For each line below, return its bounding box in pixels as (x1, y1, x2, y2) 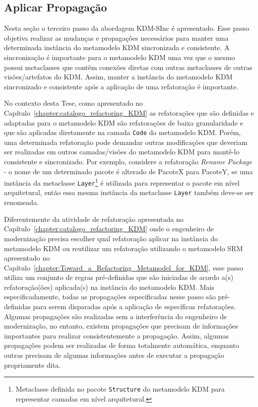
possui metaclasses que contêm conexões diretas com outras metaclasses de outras (4, 62, 253, 72)
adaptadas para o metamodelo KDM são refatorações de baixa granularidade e (4, 117, 243, 128)
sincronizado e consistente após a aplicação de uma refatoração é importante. (4, 81, 239, 91)
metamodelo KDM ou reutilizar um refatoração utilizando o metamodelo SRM (4, 243, 243, 253)
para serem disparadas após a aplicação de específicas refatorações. (33, 301, 236, 312)
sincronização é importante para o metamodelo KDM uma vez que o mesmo (4, 52, 235, 62)
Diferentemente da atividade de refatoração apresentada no (4, 213, 184, 224)
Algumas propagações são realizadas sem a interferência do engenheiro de (4, 311, 227, 321)
